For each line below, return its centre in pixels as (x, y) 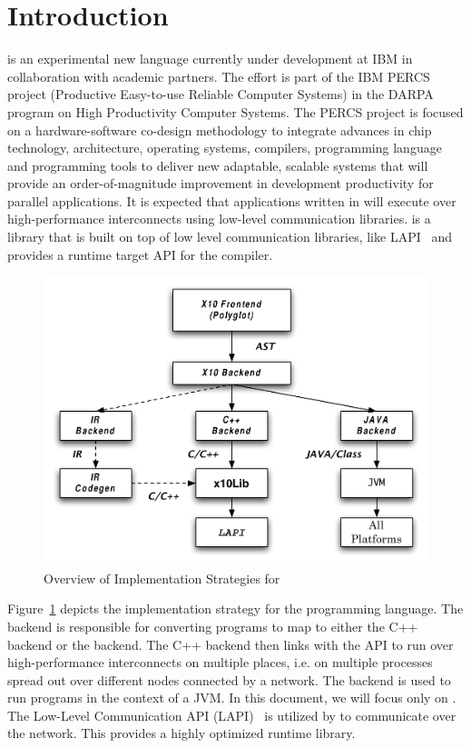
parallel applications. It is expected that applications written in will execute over (232, 200)
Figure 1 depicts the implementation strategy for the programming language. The (235, 608)
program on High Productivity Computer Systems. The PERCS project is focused (235, 111)
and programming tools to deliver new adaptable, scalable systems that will (218, 165)
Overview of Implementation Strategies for (162, 578)
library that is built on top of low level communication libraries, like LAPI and (230, 237)
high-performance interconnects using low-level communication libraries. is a (219, 219)
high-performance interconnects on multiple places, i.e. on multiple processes (220, 662)
